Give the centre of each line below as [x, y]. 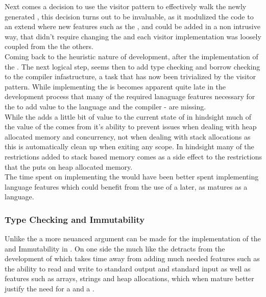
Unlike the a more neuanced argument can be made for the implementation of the [133, 238]
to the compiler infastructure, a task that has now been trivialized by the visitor [130, 76]
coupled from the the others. [49, 46]
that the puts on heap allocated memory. [69, 166]
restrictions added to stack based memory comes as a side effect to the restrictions [133, 156]
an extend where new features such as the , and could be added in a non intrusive [132, 26]
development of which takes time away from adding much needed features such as [132, 258]
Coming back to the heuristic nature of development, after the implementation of [131, 56]
